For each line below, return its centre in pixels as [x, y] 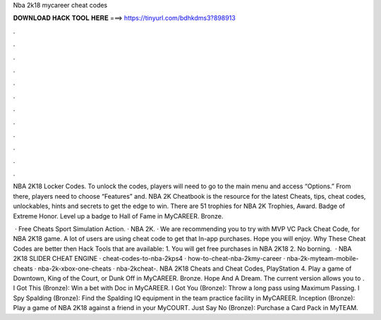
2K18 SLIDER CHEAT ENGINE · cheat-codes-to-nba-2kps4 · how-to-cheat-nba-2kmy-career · [149, 259]
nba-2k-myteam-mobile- [323, 259]
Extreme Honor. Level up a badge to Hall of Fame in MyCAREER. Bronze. [118, 216]
